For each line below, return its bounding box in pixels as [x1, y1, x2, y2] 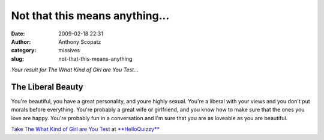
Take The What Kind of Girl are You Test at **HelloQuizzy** [11, 126, 160, 133]
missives [58, 47, 80, 54]
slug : [11, 55, 24, 62]
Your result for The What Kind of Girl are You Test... [11, 66, 139, 73]
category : [11, 47, 37, 54]
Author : [11, 38, 31, 45]
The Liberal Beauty [11, 82, 83, 92]
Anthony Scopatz [58, 38, 101, 45]
